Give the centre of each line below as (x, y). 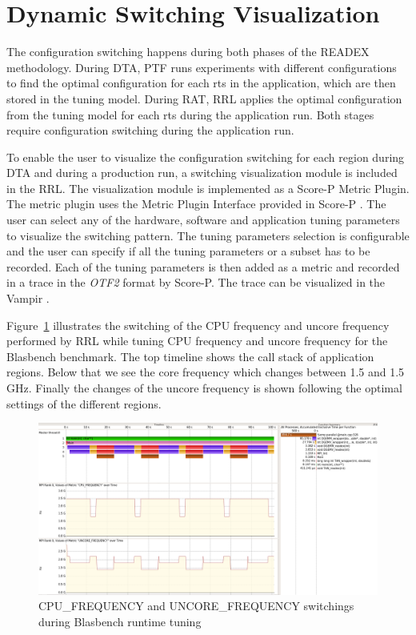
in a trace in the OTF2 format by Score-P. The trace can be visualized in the (196, 282)
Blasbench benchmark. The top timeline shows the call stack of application (190, 356)
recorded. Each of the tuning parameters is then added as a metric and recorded (203, 266)
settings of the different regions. (84, 403)
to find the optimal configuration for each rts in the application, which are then (201, 83)
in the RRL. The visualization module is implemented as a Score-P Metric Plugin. (208, 188)
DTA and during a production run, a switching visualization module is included (202, 173)
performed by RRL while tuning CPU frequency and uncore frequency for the (197, 341)
